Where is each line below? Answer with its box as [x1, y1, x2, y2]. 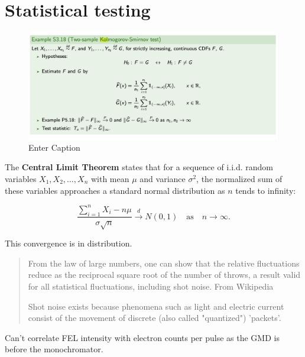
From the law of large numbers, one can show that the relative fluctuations [28, 257, 300, 269]
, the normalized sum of [196, 173, 283, 185]
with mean [90, 173, 129, 185]
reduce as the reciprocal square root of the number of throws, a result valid [28, 268, 301, 281]
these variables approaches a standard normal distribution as [5, 184, 225, 196]
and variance [139, 173, 186, 185]
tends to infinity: [235, 184, 296, 196]
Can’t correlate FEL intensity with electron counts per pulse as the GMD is [5, 331, 280, 343]
